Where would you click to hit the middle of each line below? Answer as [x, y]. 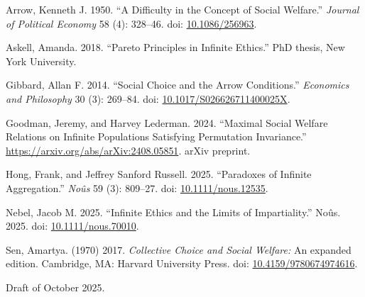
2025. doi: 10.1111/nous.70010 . [72, 226]
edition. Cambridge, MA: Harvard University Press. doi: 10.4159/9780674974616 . [182, 263]
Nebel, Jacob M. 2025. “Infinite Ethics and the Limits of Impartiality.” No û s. [173, 212]
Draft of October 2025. [55, 287]
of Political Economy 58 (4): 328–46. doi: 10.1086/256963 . [131, 23]
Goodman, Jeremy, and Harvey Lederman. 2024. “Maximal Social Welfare [167, 122]
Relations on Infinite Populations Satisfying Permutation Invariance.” [156, 136]
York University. [41, 61]
